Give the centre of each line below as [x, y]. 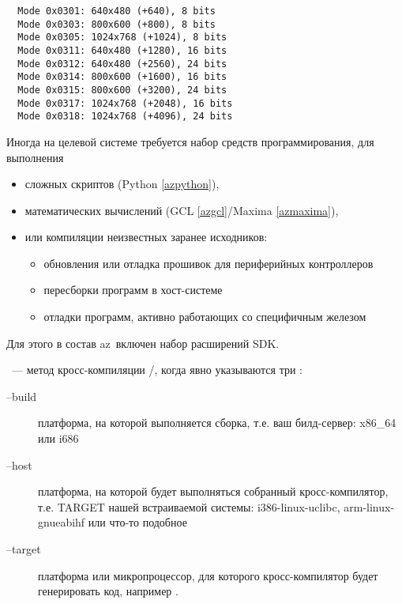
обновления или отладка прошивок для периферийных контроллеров [209, 263]
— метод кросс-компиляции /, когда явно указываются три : [157, 370]
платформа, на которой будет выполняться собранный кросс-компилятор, [213, 491]
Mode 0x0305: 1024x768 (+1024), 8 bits [122, 38]
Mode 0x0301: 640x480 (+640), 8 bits [116, 11]
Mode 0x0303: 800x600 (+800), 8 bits [116, 24]
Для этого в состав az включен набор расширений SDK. [143, 343]
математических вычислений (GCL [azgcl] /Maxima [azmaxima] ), [182, 210]
